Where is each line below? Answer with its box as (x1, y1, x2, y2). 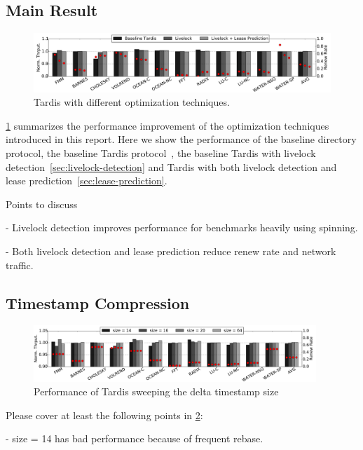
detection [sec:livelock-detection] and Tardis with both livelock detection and (6, 159, 337, 174)
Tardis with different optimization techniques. (34, 95, 230, 109)
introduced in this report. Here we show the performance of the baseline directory (6, 132, 357, 146)
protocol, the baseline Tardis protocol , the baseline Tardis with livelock (6, 146, 316, 161)
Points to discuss (6, 196, 78, 211)
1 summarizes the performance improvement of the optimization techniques (6, 118, 329, 132)
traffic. (6, 257, 34, 272)
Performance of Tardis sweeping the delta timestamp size (34, 384, 279, 399)
